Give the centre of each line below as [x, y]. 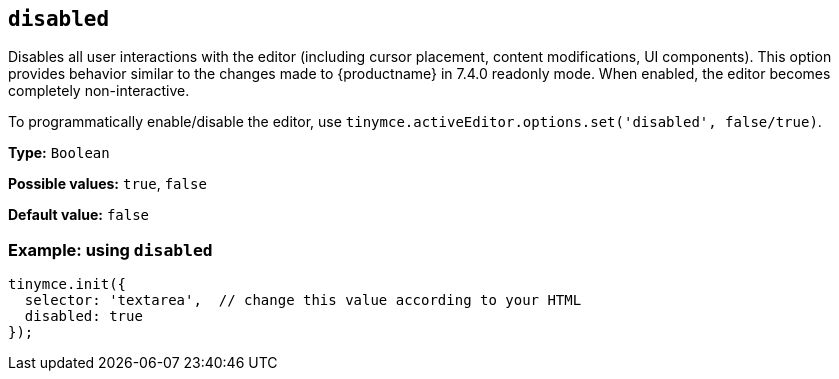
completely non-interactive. [99, 91]
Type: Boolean [59, 153]
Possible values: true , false [107, 184]
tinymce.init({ [67, 284]
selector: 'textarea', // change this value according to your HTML [303, 300]
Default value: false [79, 215]
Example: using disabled [110, 249]
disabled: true [83, 316]
